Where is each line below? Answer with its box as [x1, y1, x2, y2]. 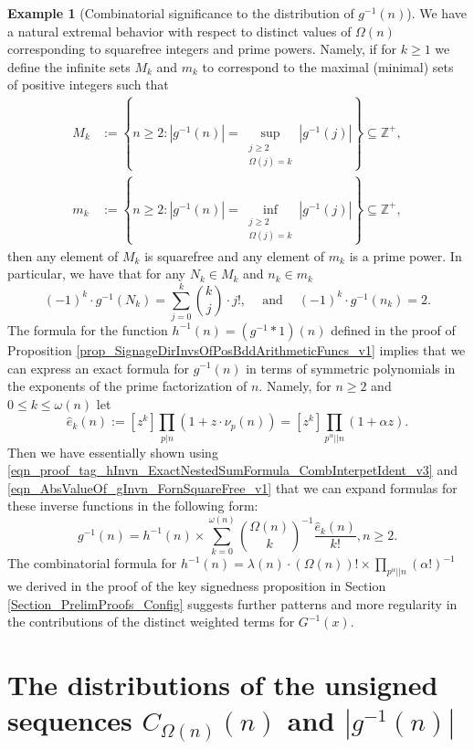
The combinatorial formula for [7, 554, 177, 573]
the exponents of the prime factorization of [7, 376, 248, 396]
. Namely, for [258, 376, 332, 396]
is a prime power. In [349, 246, 462, 265]
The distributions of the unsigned [7, 666, 438, 702]
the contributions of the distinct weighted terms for [7, 612, 295, 631]
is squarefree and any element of [144, 246, 325, 265]
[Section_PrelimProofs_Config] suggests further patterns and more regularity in [7, 594, 458, 613]
